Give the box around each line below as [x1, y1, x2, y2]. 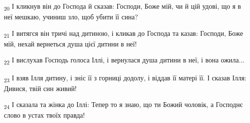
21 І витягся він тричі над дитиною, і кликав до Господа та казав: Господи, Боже [4, 28, 243, 39]
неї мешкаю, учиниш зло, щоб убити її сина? [4, 12, 138, 22]
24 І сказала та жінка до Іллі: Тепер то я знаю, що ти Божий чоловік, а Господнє [4, 99, 243, 111]
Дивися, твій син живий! [4, 83, 77, 93]
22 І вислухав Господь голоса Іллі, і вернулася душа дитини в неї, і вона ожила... [4, 55, 245, 66]
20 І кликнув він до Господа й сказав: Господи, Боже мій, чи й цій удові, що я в [4, 1, 241, 12]
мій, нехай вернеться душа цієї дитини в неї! [4, 38, 137, 48]
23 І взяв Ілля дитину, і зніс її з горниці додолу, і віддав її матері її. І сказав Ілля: [4, 72, 247, 84]
